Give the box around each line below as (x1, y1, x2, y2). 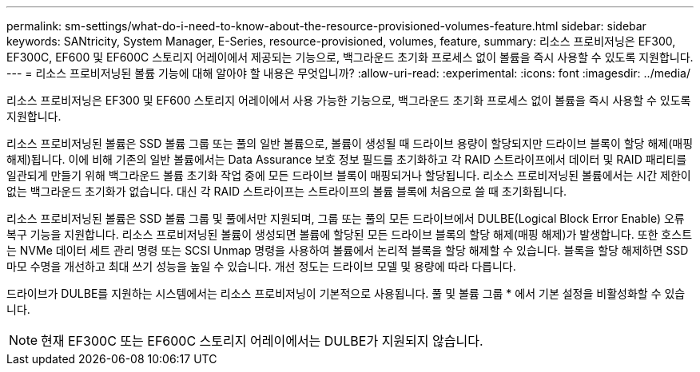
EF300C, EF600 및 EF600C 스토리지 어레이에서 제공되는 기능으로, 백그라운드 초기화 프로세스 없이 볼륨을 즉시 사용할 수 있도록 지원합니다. (6, 50, 694, 64)
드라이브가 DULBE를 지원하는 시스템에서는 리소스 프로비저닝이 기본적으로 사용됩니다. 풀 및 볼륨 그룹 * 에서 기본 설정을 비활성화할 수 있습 (6, 287, 686, 300)
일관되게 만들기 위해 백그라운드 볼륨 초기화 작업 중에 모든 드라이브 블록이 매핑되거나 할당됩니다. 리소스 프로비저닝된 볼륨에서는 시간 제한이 (6, 168, 691, 182)
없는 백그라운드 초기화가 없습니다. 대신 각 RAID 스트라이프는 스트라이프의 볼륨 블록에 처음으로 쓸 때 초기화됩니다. (6, 184, 567, 198)
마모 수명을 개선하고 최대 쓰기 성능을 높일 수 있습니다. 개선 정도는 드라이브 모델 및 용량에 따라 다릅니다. (6, 259, 516, 273)
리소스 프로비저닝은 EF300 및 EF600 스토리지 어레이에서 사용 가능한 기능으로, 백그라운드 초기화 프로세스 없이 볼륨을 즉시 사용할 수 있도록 (6, 93, 691, 107)
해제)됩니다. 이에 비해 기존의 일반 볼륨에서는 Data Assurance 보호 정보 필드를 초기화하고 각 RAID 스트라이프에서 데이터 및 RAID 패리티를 (6, 152, 687, 166)
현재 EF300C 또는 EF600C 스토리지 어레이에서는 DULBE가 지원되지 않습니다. (41, 333, 483, 349)
